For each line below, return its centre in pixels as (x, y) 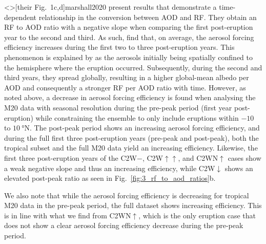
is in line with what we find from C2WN (68, 215)
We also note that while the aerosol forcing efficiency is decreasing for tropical (127, 195)
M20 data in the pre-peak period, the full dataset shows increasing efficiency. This (133, 205)
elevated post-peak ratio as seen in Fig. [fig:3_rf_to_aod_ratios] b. (110, 178)
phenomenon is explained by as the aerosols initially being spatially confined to (129, 57)
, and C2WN (198, 157)
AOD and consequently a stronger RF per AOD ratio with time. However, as (125, 87)
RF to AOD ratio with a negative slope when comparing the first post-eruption (129, 27)
